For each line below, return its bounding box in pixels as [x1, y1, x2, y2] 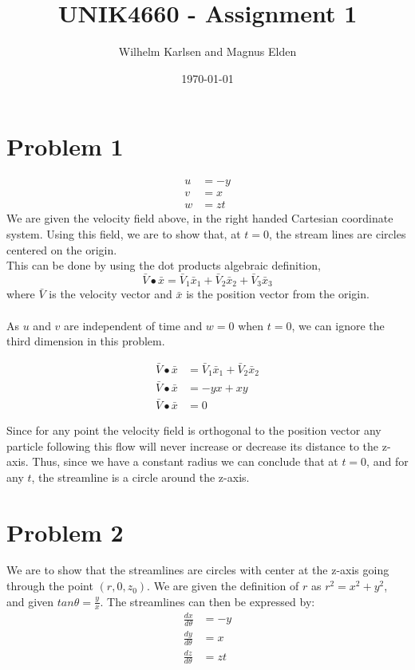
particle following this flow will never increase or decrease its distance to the [6, 437, 379, 454]
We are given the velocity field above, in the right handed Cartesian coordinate [6, 210, 393, 227]
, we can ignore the [291, 317, 385, 333]
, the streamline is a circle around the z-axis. [31, 468, 250, 485]
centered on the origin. [6, 241, 117, 258]
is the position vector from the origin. [186, 286, 370, 302]
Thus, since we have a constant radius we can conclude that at [32, 453, 338, 470]
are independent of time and [64, 317, 203, 333]
